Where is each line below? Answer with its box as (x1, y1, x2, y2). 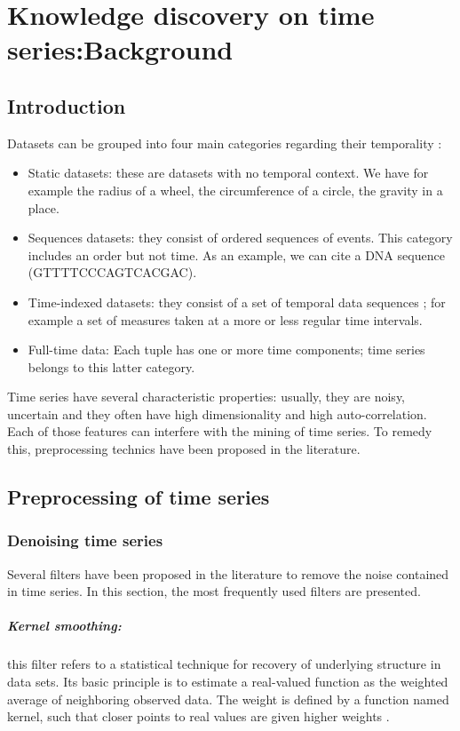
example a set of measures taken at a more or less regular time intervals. (28, 310, 423, 329)
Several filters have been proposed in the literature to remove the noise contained (7, 564, 449, 583)
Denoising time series (7, 529, 163, 552)
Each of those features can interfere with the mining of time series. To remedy (7, 422, 432, 441)
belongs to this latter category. (28, 357, 195, 376)
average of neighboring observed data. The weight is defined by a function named (7, 689, 449, 708)
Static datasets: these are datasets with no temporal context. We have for (28, 163, 429, 182)
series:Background (7, 31, 234, 68)
